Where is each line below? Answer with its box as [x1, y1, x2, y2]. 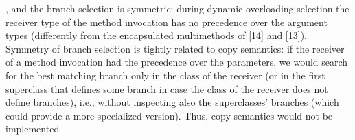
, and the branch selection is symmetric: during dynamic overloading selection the [5, 1, 350, 15]
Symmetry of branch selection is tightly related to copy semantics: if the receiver [5, 41, 345, 55]
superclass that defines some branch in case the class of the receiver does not [5, 81, 328, 96]
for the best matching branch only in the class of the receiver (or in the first [5, 68, 325, 82]
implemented [5, 122, 60, 136]
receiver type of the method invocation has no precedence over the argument [5, 14, 328, 29]
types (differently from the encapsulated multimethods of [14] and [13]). [5, 28, 307, 42]
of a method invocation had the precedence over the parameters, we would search [5, 55, 348, 69]
